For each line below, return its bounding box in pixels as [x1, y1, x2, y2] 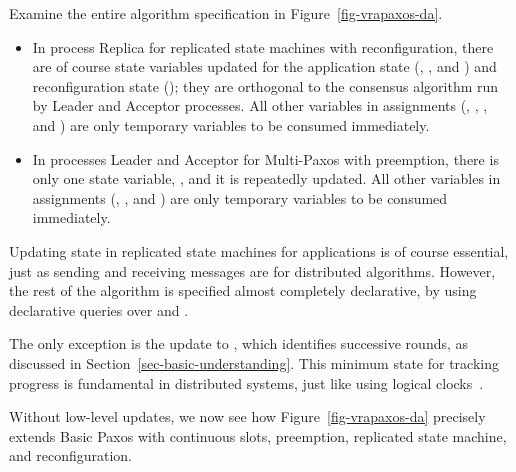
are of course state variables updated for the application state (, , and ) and [32, 56, 497, 77]
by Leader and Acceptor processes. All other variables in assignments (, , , [32, 95, 488, 116]
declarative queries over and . [9, 299, 189, 320]
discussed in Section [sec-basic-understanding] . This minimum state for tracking [9, 352, 499, 373]
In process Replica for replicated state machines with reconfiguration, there [32, 36, 494, 57]
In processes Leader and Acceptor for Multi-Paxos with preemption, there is [32, 148, 499, 169]
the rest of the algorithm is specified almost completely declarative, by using [9, 280, 477, 301]
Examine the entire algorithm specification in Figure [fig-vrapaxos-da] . [9, 3, 443, 23]
